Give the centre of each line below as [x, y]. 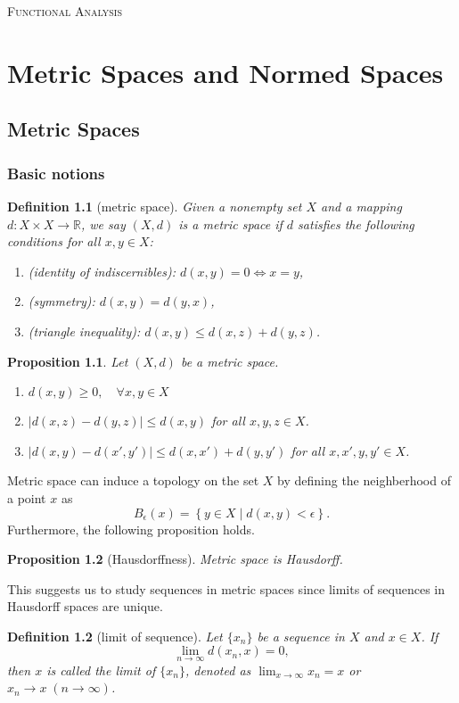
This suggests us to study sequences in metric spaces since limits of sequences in [226, 588]
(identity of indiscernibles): [102, 271]
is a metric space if [230, 223]
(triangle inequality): [84, 331]
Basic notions [56, 173]
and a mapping [361, 206]
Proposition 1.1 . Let [68, 361]
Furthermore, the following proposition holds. [131, 529]
